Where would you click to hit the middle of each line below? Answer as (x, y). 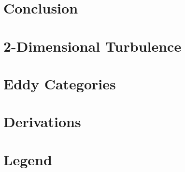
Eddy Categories (60, 83)
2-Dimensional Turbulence (92, 46)
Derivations (42, 122)
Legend (28, 159)
